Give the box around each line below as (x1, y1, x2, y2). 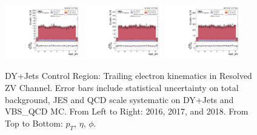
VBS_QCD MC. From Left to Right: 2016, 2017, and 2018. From (5, 105, 249, 118)
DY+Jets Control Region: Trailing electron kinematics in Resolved (5, 69, 252, 82)
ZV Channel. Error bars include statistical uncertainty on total (5, 81, 239, 94)
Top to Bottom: (5, 116, 63, 129)
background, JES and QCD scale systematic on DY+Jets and (5, 93, 234, 105)
